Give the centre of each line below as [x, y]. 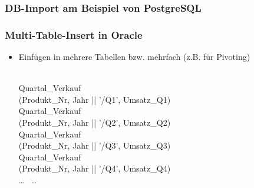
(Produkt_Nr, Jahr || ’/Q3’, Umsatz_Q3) [95, 145]
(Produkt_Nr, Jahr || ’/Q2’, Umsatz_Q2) [95, 122]
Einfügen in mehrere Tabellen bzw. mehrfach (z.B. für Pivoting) [134, 57]
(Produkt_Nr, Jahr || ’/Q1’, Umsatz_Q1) [95, 99]
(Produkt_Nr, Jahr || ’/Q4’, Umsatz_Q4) [95, 168]
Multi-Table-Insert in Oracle [74, 34]
